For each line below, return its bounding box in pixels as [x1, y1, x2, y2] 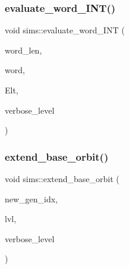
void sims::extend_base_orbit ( [5, 173, 119, 184]
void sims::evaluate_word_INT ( [5, 24, 125, 36]
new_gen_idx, [5, 192, 58, 205]
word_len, [5, 43, 42, 56]
